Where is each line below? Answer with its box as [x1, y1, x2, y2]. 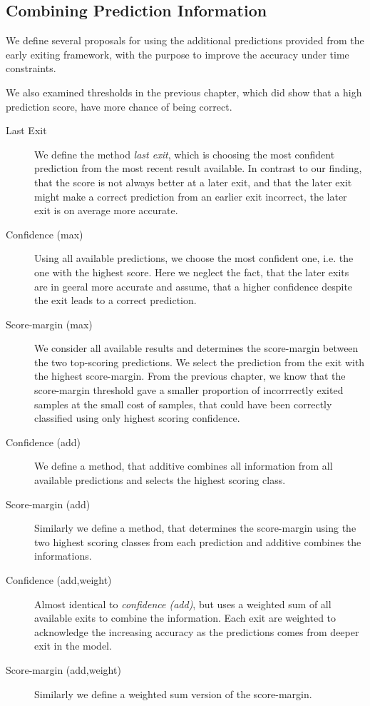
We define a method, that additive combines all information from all [34, 458, 333, 473]
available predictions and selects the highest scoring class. [34, 473, 286, 488]
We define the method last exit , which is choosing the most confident [34, 146, 335, 161]
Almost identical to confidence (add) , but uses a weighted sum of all [34, 596, 332, 611]
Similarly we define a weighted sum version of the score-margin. [34, 686, 312, 701]
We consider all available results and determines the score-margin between [34, 341, 359, 355]
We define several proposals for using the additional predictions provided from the [6, 33, 364, 48]
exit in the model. [34, 638, 112, 653]
